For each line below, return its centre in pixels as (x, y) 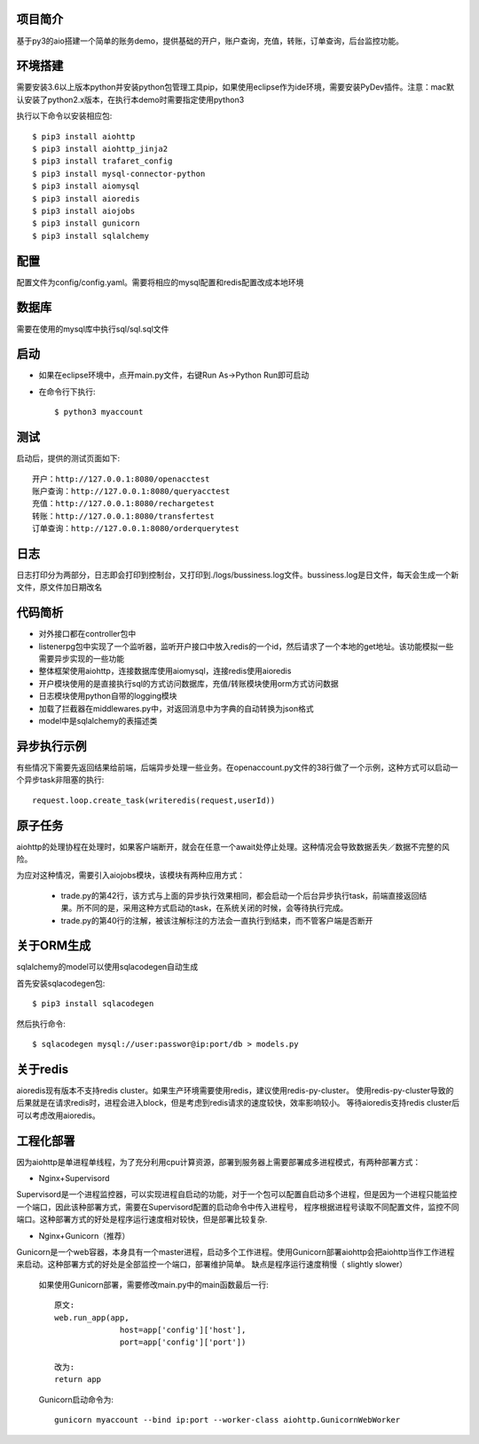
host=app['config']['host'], (183, 1329)
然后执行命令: (41, 1023)
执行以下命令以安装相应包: (64, 116)
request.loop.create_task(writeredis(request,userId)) (154, 800)
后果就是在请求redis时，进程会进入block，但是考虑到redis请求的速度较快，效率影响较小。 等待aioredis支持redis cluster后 (238, 1103)
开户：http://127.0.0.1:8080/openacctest (121, 479)
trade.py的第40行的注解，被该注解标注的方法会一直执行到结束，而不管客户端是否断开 (217, 920)
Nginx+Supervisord (74, 1178)
